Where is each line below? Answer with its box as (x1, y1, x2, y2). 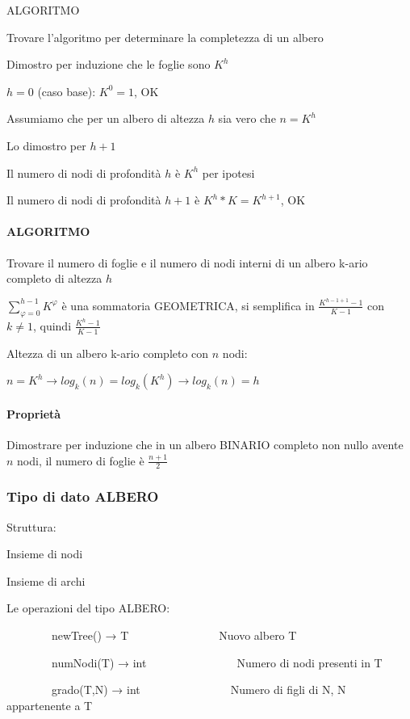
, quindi (32, 317, 72, 334)
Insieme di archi (6, 572, 86, 589)
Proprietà (6, 405, 61, 422)
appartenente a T (6, 696, 93, 713)
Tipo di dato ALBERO (6, 486, 159, 507)
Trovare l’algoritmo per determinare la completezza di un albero (6, 28, 324, 45)
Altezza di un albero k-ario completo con (6, 344, 209, 361)
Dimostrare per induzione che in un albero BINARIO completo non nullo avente (6, 435, 404, 452)
